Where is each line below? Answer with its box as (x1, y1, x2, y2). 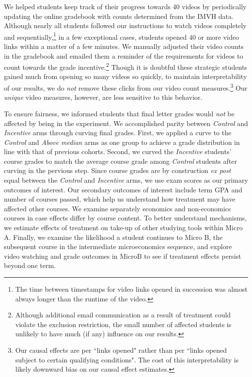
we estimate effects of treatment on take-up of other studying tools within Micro (4, 222, 243, 233)
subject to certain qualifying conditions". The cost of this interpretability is (15, 354, 239, 364)
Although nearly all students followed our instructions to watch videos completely (4, 20, 247, 31)
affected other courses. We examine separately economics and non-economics (4, 203, 231, 213)
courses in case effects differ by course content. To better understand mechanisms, (4, 213, 247, 223)
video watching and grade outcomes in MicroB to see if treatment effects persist (4, 251, 241, 261)
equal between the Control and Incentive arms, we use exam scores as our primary (4, 175, 248, 185)
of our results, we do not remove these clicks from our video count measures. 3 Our (4, 81, 248, 93)
